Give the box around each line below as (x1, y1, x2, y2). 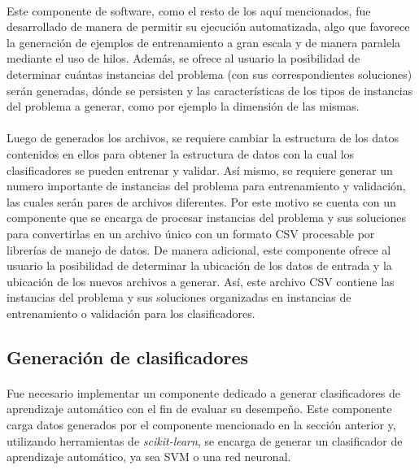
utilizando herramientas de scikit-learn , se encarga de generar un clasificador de (7, 432, 403, 449)
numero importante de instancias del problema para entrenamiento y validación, (7, 177, 406, 194)
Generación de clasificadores (7, 344, 249, 369)
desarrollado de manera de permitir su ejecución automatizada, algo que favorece (7, 18, 410, 35)
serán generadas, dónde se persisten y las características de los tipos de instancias (7, 81, 413, 98)
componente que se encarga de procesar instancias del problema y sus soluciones (7, 209, 407, 226)
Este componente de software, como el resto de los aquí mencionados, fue (7, 2, 371, 19)
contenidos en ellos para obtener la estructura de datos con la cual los (7, 145, 355, 162)
